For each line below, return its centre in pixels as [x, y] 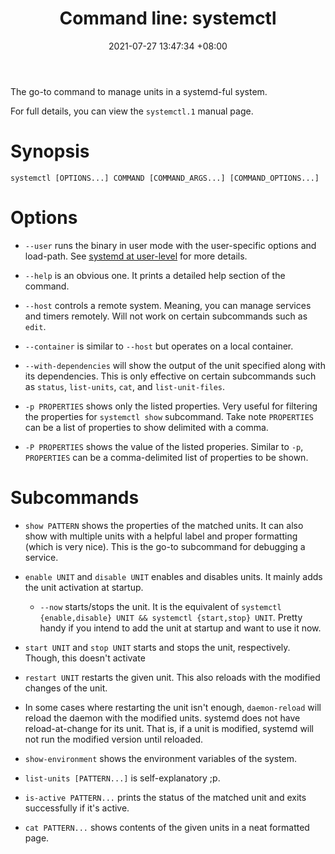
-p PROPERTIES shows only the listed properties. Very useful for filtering [171, 406]
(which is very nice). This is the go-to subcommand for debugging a [165, 546]
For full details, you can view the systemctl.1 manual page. [132, 111]
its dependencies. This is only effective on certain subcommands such [170, 376]
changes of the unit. [66, 688]
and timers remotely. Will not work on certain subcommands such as [166, 316]
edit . [35, 326]
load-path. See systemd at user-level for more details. [136, 256]
